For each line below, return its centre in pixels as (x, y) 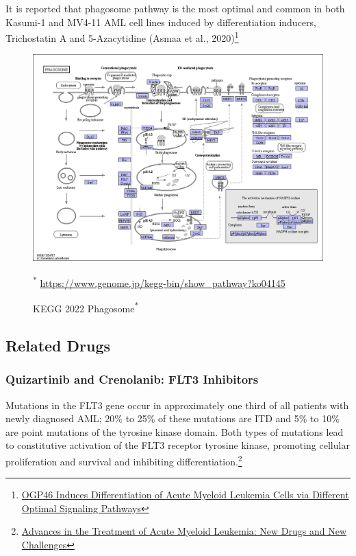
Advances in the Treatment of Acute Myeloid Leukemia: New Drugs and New (184, 531)
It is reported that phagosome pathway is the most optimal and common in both (175, 8)
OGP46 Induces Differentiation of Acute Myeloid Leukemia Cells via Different (185, 495)
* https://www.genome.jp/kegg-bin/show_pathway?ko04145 (159, 282)
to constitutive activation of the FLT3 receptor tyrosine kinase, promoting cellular (178, 445)
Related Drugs (58, 345)
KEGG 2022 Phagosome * (86, 307)
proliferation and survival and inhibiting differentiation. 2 (124, 460)
